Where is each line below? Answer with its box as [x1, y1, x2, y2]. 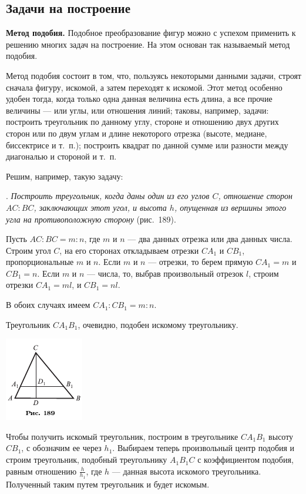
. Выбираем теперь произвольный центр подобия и [112, 442, 295, 454]
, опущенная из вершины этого [174, 201, 287, 213]
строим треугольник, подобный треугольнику [6, 453, 167, 466]
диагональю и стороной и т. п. [6, 150, 117, 163]
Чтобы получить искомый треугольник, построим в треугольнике [6, 430, 238, 442]
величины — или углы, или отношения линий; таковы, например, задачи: [6, 104, 269, 116]
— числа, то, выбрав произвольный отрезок [87, 267, 244, 279]
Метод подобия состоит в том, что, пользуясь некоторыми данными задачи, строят [6, 69, 301, 81]
